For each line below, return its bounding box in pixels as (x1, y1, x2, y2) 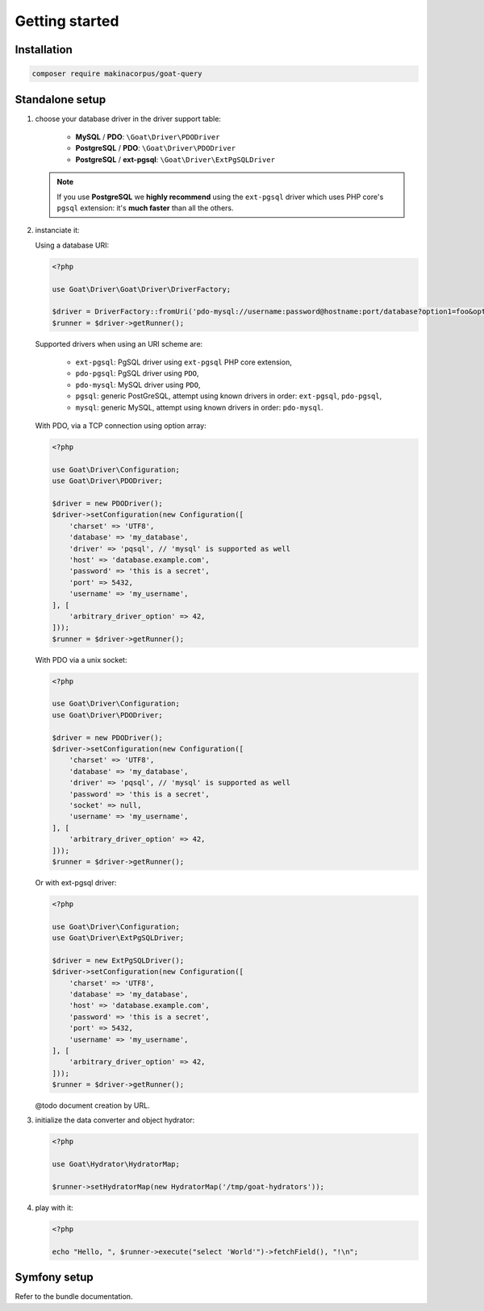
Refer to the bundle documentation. (15, 1292, 133, 1301)
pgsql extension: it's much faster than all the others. (56, 203, 234, 213)
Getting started (15, 12, 119, 30)
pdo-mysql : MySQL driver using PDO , (75, 380, 201, 389)
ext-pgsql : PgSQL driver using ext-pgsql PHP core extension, (75, 357, 292, 367)
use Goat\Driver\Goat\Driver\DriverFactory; (52, 285, 232, 293)
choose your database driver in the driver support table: (35, 114, 222, 123)
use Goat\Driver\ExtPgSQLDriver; (52, 934, 185, 943)
